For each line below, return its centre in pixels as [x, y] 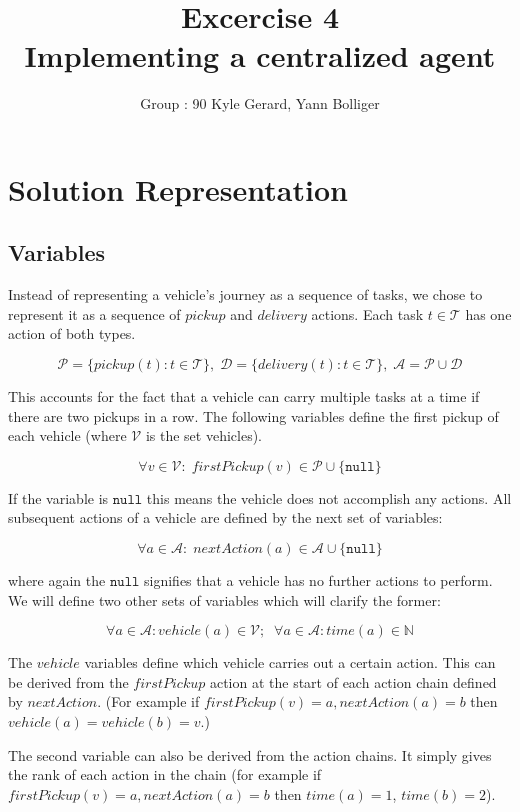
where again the [57, 580]
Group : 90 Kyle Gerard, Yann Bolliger [260, 103]
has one [488, 313]
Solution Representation [178, 188]
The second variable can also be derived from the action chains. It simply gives [250, 754]
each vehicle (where [67, 435]
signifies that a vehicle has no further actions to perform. [318, 580]
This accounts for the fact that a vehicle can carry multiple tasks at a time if [244, 396]
